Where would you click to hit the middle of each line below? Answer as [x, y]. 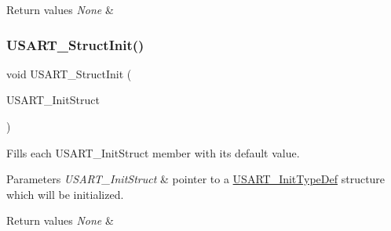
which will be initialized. [65, 194]
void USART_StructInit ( [69, 73]
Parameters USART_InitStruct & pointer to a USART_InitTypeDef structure [196, 179]
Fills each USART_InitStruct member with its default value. [153, 152]
